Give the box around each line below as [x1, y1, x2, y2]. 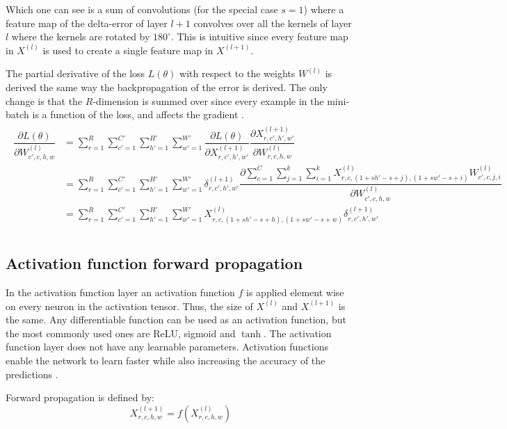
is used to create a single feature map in [42, 42, 214, 57]
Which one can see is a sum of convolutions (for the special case [6, 2, 278, 16]
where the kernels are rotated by [11, 29, 150, 44]
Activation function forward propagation [6, 252, 303, 274]
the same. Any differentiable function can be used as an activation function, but [6, 312, 346, 327]
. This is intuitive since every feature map [170, 29, 348, 44]
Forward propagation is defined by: [6, 390, 154, 405]
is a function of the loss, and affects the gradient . [32, 107, 244, 122]
